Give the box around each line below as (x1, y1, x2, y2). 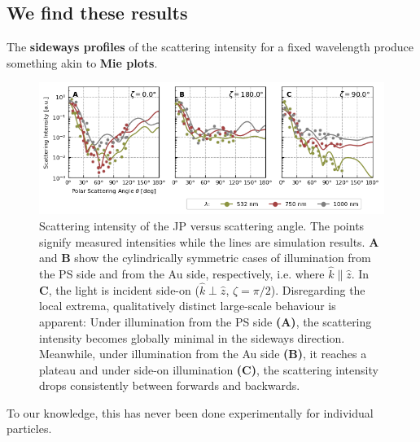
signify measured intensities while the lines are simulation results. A (39, 233, 379, 250)
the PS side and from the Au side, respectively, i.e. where (39, 265, 325, 282)
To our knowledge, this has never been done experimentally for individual (7, 404, 374, 421)
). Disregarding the (270, 281, 365, 298)
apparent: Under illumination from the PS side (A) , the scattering (39, 313, 372, 330)
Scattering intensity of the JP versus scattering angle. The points (39, 217, 365, 234)
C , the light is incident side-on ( (39, 281, 199, 298)
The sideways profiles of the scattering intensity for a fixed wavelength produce (7, 38, 414, 55)
